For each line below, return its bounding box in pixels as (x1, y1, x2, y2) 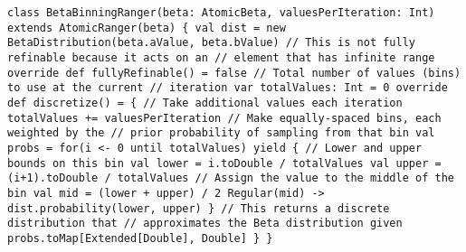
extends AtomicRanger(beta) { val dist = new (7, 21, 286, 34)
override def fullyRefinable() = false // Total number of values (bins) (7, 66, 461, 79)
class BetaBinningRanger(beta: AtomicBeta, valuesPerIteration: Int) (7, 6, 435, 19)
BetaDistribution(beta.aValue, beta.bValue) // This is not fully (7, 36, 416, 50)
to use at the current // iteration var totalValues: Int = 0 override (7, 81, 448, 95)
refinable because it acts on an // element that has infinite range (7, 51, 435, 64)
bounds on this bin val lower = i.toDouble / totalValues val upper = (7, 156, 442, 170)
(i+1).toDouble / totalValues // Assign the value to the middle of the (7, 172, 454, 185)
